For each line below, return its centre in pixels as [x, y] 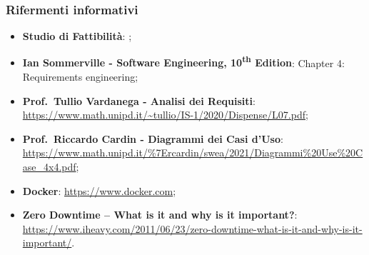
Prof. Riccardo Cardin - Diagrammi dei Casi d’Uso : [153, 138]
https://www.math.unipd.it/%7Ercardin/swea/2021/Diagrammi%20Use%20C [193, 152]
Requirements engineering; [80, 77]
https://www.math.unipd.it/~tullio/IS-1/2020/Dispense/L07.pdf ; [165, 115]
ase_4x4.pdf [49, 167]
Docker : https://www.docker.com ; [99, 190]
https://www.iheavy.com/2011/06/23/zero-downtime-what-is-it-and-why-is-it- [192, 228]
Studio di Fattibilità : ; [77, 36]
